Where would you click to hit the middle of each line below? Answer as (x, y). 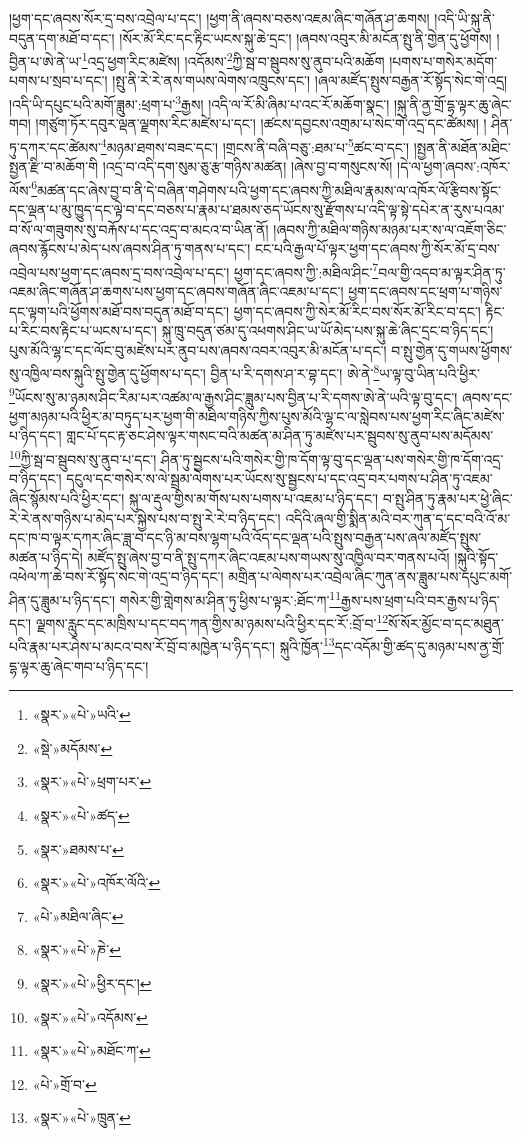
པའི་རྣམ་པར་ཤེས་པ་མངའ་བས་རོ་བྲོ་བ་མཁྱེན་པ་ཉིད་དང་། (142, 646)
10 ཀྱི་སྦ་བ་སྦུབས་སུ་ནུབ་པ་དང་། (83, 457)
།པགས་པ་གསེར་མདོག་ (443, 60)
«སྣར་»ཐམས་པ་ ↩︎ (78, 848)
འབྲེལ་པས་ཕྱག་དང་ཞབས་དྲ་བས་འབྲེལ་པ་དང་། (119, 271)
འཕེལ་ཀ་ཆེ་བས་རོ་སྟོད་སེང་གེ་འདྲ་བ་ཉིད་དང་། (116, 576)
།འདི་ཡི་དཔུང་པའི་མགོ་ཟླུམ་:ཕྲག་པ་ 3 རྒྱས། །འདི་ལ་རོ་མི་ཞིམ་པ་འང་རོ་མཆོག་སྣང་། (199, 102)
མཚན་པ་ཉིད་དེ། (46, 556)
